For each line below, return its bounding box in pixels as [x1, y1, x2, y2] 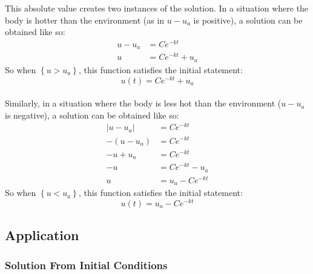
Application [5, 226, 79, 244]
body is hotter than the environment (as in [5, 13, 165, 26]
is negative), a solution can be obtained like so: [5, 108, 179, 121]
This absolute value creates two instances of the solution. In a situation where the [5, 2, 309, 14]
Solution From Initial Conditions [5, 257, 168, 272]
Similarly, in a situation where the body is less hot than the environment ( [5, 97, 282, 109]
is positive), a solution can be [193, 13, 303, 26]
